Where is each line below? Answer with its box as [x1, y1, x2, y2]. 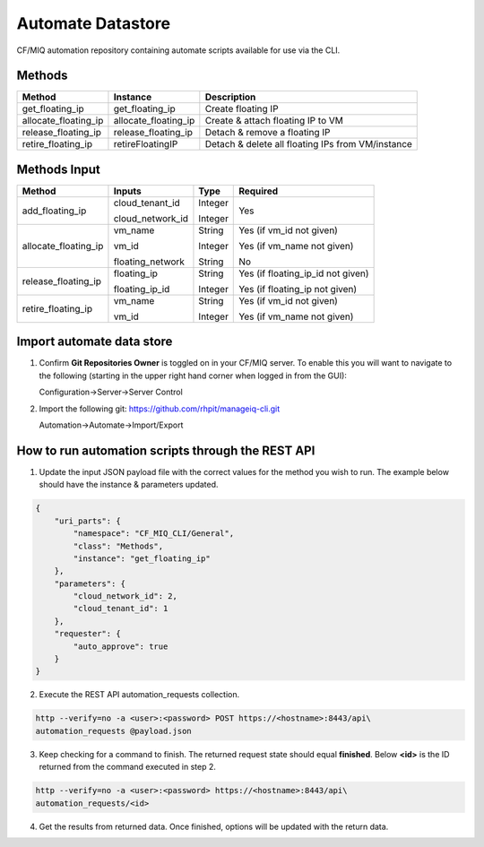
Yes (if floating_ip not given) [238, 282, 358, 295]
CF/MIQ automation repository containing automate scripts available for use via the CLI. [16, 45, 341, 56]
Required [238, 185, 279, 197]
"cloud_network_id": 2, [73, 592, 178, 601]
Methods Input [16, 161, 100, 177]
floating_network [113, 255, 186, 268]
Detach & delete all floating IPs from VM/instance [204, 138, 412, 151]
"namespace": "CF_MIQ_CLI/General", [73, 529, 235, 539]
